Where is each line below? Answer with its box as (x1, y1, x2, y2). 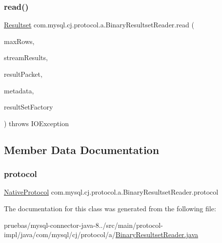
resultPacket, (4, 69, 42, 79)
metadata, (4, 85, 34, 95)
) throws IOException (4, 118, 69, 128)
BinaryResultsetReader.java (115, 229, 199, 240)
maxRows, (4, 36, 35, 46)
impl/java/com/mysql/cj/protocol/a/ (4, 229, 116, 240)
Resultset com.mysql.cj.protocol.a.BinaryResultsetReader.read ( (4, 20, 194, 30)
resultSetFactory (4, 102, 53, 112)
